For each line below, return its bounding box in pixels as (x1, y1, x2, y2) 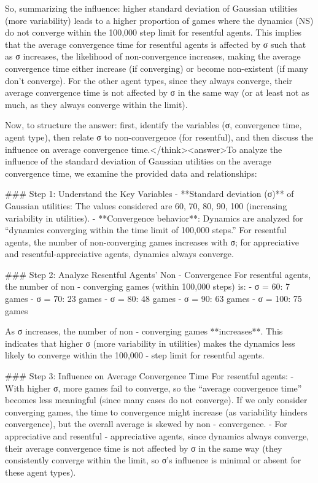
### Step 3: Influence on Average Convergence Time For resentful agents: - (5, 369, 294, 382)
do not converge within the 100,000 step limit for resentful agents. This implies (5, 26, 302, 39)
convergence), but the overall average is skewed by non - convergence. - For (5, 417, 287, 430)
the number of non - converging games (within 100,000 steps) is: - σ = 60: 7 (5, 280, 290, 293)
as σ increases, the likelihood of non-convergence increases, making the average (5, 50, 301, 63)
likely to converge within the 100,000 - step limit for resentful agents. (5, 349, 265, 361)
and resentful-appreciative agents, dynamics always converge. (5, 247, 234, 260)
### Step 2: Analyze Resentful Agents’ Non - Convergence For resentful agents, (5, 268, 311, 280)
